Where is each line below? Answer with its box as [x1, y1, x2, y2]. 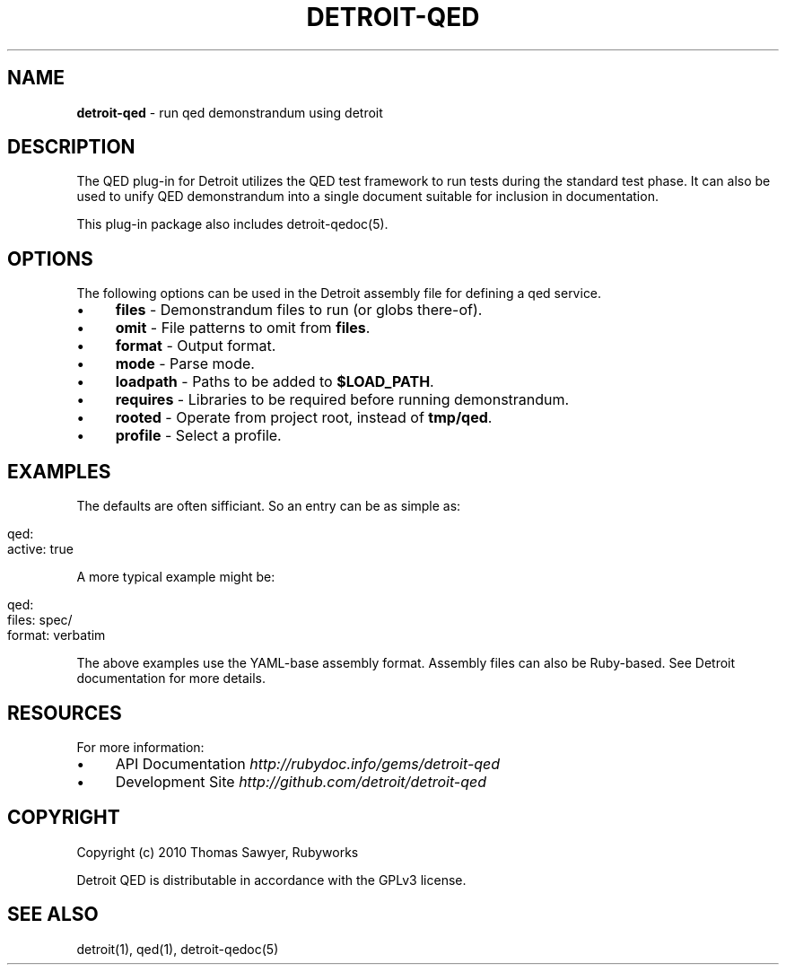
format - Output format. [115, 337, 276, 355]
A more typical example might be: [76, 569, 275, 585]
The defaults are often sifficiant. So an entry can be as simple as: [76, 498, 461, 514]
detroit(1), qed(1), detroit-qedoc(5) [76, 941, 279, 957]
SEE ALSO [7, 903, 99, 926]
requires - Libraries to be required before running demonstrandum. [115, 390, 570, 409]
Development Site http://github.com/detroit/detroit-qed [115, 772, 487, 791]
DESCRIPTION [7, 136, 135, 159]
